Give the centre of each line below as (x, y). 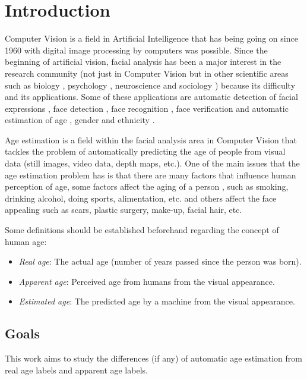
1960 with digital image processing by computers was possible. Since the (136, 50)
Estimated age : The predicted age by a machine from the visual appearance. (157, 301)
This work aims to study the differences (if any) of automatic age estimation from (153, 358)
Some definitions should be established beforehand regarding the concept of (142, 230)
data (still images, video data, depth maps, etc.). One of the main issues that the (152, 163)
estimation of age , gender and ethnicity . (80, 120)
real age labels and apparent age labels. (76, 370)
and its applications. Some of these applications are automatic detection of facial (151, 97)
